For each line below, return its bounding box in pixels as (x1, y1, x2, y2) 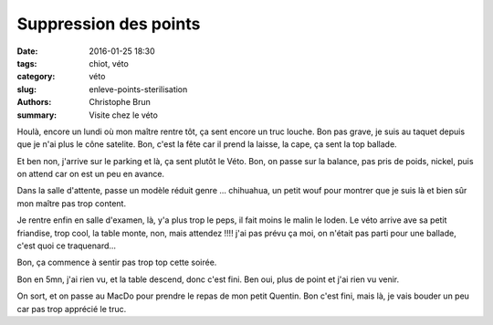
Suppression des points (16, 14, 201, 34)
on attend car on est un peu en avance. (16, 169, 164, 180)
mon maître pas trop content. (16, 197, 127, 209)
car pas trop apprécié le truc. (16, 303, 127, 314)
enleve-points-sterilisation (89, 83, 188, 95)
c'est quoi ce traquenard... (16, 240, 117, 251)
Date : (16, 46, 38, 57)
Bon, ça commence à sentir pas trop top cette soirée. (16, 257, 217, 268)
